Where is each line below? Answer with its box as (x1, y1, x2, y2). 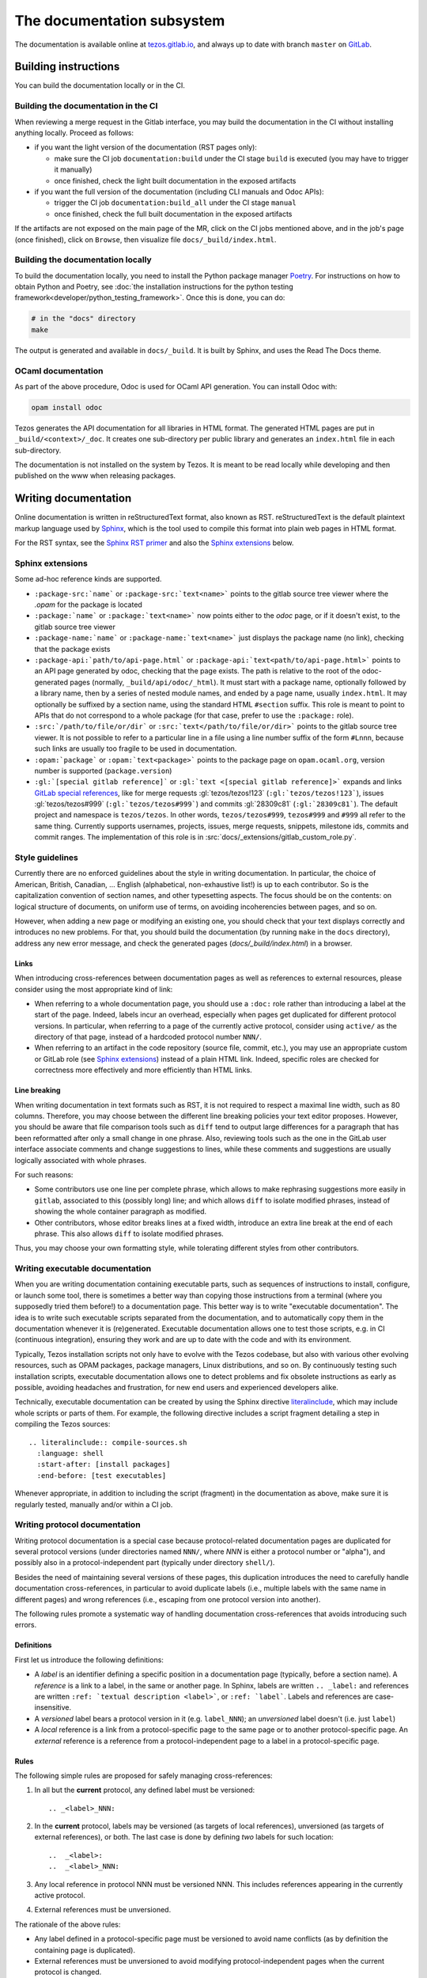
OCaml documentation (14, 365, 104, 376)
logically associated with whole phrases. (14, 1155, 147, 1165)
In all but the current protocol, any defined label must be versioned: (34, 1785, 255, 1795)
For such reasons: (14, 1170, 74, 1179)
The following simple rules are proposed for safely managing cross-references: (14, 1771, 273, 1780)
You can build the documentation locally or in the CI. (14, 81, 185, 90)
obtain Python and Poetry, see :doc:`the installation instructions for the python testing (14, 282, 293, 292)
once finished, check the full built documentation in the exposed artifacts (54, 209, 293, 218)
